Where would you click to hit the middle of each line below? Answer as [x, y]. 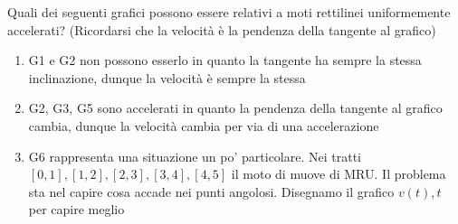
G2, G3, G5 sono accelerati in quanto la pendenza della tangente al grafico [235, 108]
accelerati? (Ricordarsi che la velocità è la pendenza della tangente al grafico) [222, 29]
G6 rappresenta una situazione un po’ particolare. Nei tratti [195, 156]
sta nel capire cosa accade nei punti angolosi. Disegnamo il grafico [211, 191]
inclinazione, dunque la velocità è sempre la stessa [167, 77]
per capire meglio [76, 209]
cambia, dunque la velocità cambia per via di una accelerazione [204, 125]
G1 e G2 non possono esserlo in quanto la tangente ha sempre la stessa [225, 60]
